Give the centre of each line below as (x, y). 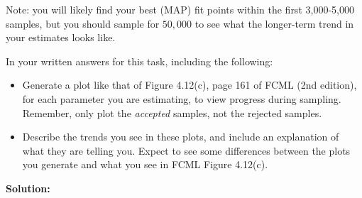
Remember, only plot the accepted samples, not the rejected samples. (172, 112)
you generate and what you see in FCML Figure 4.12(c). (145, 164)
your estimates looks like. (61, 37)
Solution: (28, 188)
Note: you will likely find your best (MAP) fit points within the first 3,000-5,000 (180, 9)
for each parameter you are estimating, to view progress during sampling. (182, 98)
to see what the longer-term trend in (274, 23)
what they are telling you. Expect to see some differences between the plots (186, 150)
